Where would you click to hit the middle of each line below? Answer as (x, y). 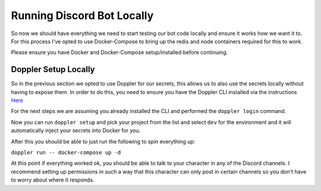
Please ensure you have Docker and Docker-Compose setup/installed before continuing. (119, 52)
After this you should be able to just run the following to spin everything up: (103, 141)
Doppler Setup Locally (53, 69)
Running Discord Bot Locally (82, 15)
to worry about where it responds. (53, 180)
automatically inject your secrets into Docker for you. (76, 130)
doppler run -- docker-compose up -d (66, 152)
